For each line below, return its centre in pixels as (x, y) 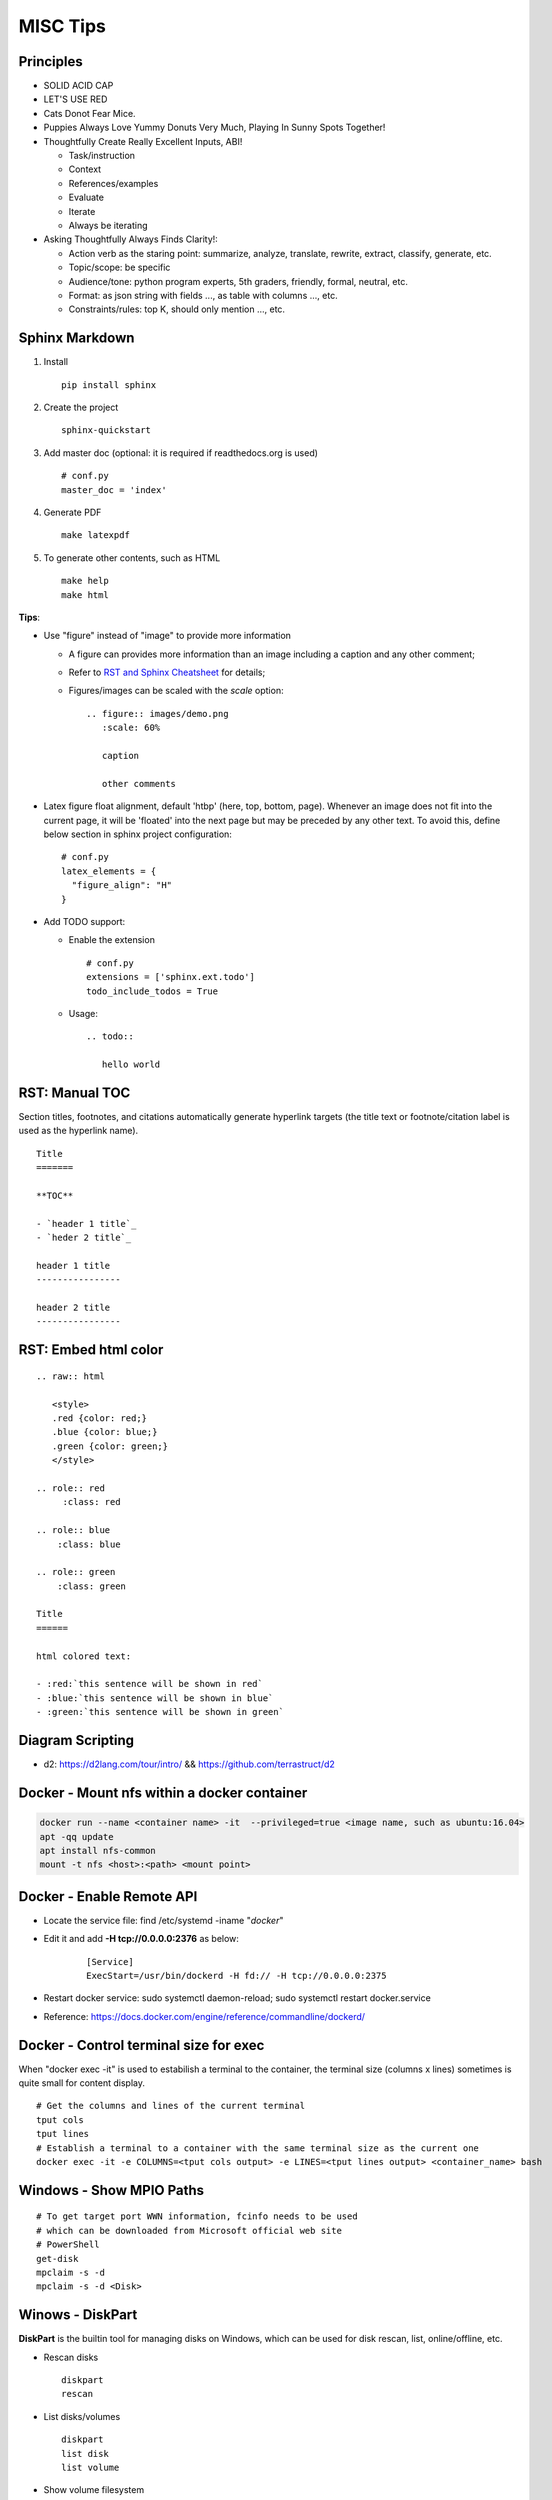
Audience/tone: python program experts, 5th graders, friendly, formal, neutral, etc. (238, 281)
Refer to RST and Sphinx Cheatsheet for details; (167, 672)
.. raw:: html (70, 1376)
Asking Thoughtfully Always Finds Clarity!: (131, 239)
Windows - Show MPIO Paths (111, 2190)
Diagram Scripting (76, 1740)
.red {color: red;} (99, 1418)
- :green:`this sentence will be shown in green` (160, 1712)
